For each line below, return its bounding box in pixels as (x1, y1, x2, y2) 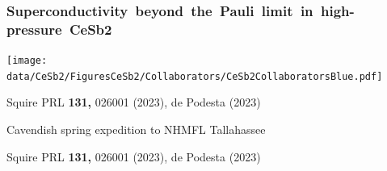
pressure (6, 19, 62, 39)
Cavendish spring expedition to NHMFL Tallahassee (6, 121, 266, 138)
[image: (6, 55, 48, 67)
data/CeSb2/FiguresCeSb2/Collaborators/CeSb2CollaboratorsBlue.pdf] (6, 70, 383, 82)
